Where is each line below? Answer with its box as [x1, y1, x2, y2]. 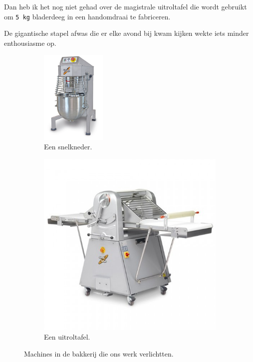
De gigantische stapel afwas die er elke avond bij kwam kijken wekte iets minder [4, 28, 249, 38]
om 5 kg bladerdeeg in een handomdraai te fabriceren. [4, 11, 171, 21]
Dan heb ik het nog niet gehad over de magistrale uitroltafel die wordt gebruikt [4, 1, 247, 11]
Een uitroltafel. [44, 332, 90, 342]
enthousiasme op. [4, 37, 56, 48]
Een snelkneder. [44, 141, 92, 152]
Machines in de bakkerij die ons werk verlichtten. [24, 348, 174, 359]
